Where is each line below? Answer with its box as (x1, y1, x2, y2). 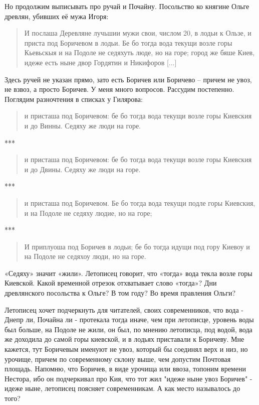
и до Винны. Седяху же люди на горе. (24, 120, 141, 130)
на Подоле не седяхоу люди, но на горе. (24, 251, 146, 261)
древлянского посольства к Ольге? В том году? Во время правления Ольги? (5, 288, 236, 298)
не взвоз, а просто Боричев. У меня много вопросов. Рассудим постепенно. (5, 84, 234, 94)
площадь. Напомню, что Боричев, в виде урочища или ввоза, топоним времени (5, 363, 246, 374)
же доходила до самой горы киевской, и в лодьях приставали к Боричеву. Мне (5, 334, 244, 344)
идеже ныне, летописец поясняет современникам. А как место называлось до (5, 383, 240, 393)
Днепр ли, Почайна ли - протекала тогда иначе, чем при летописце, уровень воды (5, 314, 254, 325)
